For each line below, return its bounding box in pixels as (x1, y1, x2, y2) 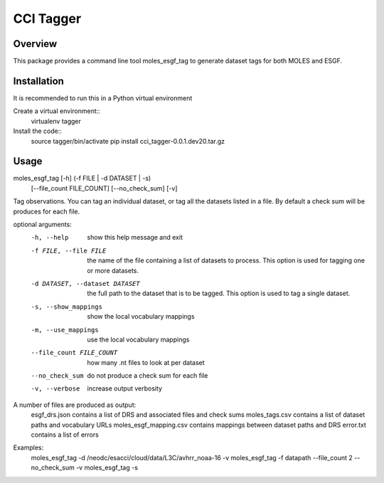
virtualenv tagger (31, 117, 82, 125)
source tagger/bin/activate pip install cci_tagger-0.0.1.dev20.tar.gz (31, 137, 225, 145)
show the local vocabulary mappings (87, 312, 195, 321)
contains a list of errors (31, 430, 99, 439)
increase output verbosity (87, 384, 163, 393)
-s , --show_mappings (31, 302, 103, 311)
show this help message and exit (87, 233, 183, 242)
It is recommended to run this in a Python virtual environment (13, 93, 193, 102)
